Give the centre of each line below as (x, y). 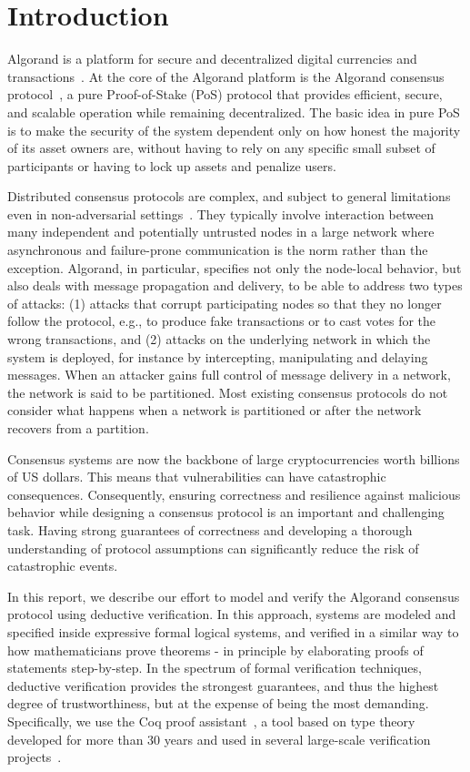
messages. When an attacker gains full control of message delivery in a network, (229, 375)
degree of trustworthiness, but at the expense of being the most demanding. (218, 703)
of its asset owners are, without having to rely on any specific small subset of (221, 148)
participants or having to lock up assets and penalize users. (172, 165)
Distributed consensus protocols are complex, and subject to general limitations (229, 196)
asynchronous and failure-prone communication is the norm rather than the (218, 250)
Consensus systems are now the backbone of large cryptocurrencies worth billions (234, 458)
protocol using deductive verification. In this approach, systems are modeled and (232, 614)
